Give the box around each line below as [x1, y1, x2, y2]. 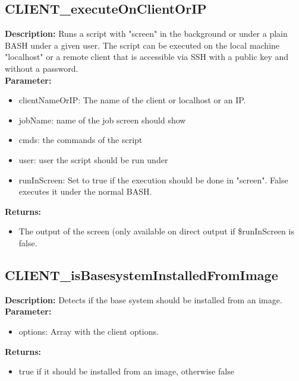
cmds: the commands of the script [18, 134, 143, 146]
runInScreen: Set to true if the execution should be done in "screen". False [18, 173, 288, 186]
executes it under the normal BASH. [18, 185, 152, 198]
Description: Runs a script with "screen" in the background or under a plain [5, 27, 288, 40]
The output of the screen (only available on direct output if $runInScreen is [18, 225, 294, 237]
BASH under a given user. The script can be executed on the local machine [5, 39, 280, 51]
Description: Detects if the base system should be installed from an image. [5, 293, 282, 306]
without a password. [5, 62, 78, 74]
